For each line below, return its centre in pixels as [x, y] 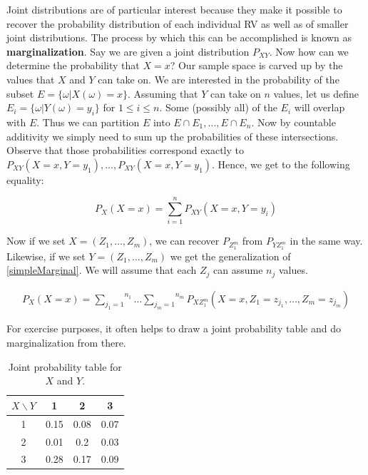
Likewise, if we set [46, 256]
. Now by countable [293, 122]
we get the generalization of [230, 256]
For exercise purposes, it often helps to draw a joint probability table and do [174, 328]
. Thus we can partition [88, 122]
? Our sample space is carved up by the [256, 65]
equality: [25, 179]
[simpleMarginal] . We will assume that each [102, 270]
